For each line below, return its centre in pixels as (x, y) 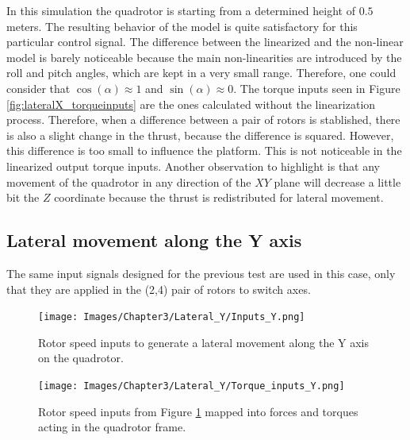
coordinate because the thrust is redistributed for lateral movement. (219, 197)
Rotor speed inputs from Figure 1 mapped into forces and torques (198, 411)
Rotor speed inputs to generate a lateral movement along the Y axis (204, 342)
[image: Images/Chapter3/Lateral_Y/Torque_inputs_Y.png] (192, 386)
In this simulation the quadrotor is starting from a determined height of (181, 10)
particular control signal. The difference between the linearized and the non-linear (205, 42)
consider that (38, 88)
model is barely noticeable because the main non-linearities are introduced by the (204, 57)
